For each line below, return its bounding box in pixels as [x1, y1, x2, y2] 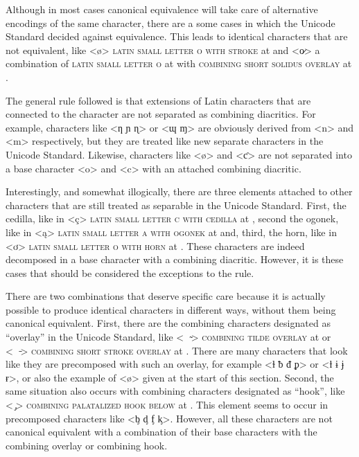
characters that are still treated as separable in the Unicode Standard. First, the [6, 197, 347, 212]
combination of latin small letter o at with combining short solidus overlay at [6, 56, 352, 71]
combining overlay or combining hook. [6, 438, 168, 452]
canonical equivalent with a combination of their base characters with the [6, 424, 317, 439]
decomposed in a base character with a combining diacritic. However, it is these [6, 252, 344, 267]
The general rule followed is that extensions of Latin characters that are [6, 93, 311, 107]
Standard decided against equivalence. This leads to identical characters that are [6, 29, 348, 44]
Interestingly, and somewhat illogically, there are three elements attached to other [6, 184, 353, 199]
